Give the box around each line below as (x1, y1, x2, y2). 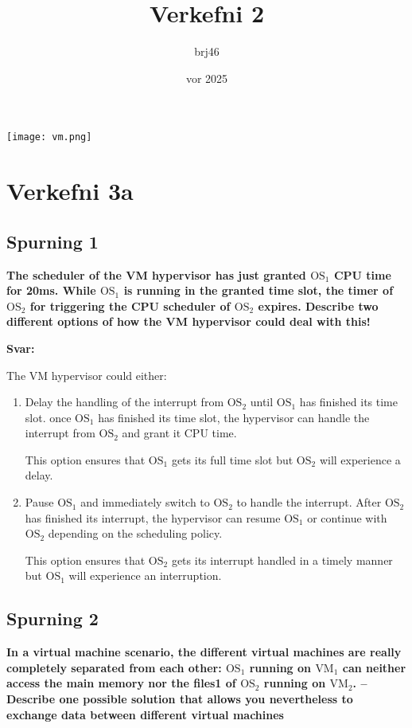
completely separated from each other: (6, 659, 222, 675)
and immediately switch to (80, 494, 210, 511)
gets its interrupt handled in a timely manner (171, 551, 393, 568)
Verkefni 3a (6, 174, 134, 207)
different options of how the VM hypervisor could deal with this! (6, 313, 371, 330)
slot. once (25, 409, 72, 425)
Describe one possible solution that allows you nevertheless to (6, 691, 353, 707)
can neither (342, 659, 406, 675)
